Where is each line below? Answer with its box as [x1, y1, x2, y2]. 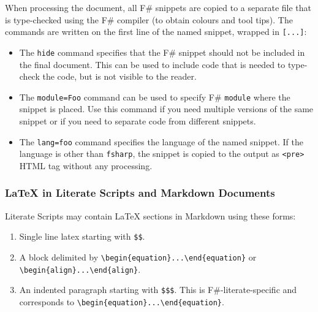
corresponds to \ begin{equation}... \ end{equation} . [19, 295, 224, 308]
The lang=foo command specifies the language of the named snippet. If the [19, 135, 303, 148]
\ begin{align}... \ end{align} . [19, 262, 141, 275]
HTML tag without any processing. [19, 159, 153, 172]
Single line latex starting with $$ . [19, 230, 145, 243]
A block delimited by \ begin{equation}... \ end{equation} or [19, 250, 257, 263]
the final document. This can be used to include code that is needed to [19, 58, 286, 70]
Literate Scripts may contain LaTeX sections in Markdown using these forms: [5, 209, 296, 222]
